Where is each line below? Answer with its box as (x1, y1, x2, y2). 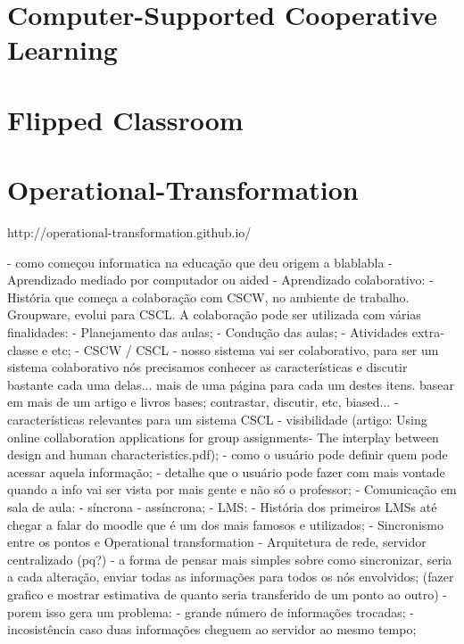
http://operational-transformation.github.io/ (7, 223, 252, 242)
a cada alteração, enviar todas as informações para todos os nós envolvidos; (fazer (7, 567, 454, 586)
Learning (7, 31, 118, 68)
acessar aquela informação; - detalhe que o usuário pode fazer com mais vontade (7, 462, 445, 481)
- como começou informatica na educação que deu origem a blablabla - (7, 252, 393, 271)
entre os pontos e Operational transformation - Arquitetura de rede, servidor (7, 533, 427, 551)
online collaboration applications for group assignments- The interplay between (7, 427, 439, 446)
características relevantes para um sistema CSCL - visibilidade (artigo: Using (7, 410, 427, 428)
